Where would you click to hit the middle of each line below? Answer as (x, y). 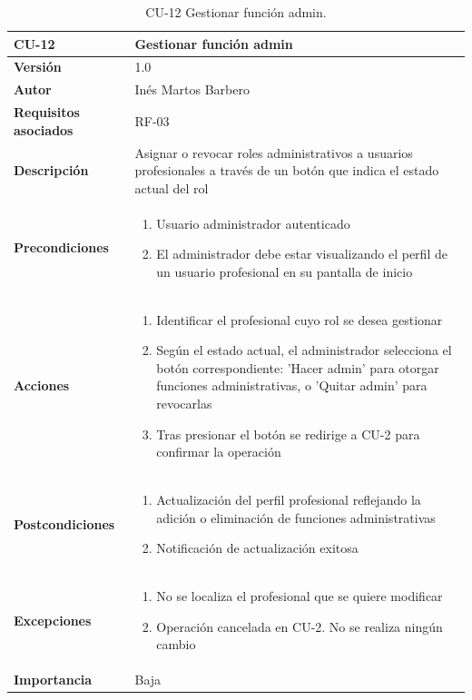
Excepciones (53, 620)
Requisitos (47, 112)
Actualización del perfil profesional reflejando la (289, 500)
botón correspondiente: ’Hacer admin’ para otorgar (298, 367)
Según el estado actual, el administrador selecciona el (304, 350)
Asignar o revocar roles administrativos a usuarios (274, 152)
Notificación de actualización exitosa (257, 548)
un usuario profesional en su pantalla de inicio (285, 271)
